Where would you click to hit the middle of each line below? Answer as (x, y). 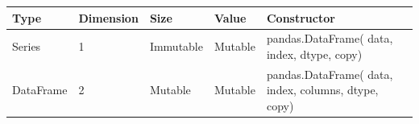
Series (27, 46)
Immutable (176, 46)
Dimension (108, 17)
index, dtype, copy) (314, 54)
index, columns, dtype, (322, 90)
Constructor (301, 17)
